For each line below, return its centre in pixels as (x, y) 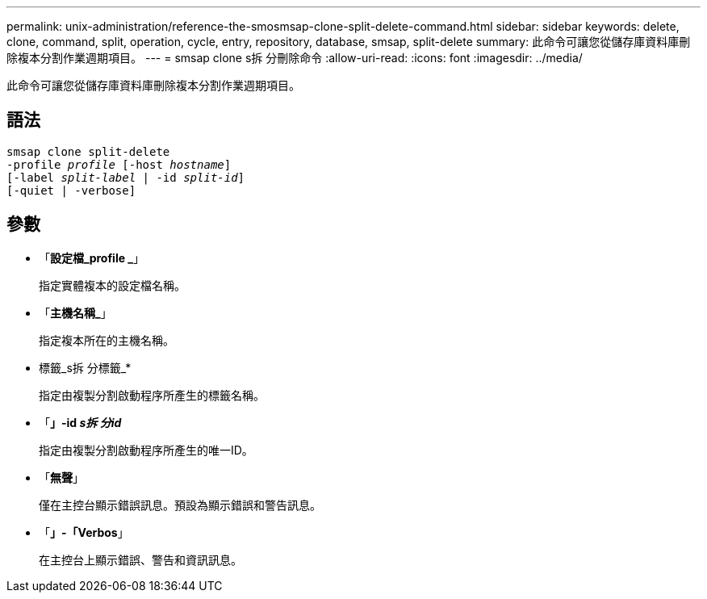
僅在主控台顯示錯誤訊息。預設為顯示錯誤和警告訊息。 (180, 505)
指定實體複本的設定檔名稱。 (112, 285)
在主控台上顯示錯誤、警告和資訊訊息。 (140, 559)
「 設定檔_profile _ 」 (92, 258)
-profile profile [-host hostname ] (119, 164)
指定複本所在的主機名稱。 (107, 340)
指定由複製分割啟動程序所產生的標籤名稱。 (152, 395)
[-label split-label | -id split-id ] (126, 177)
